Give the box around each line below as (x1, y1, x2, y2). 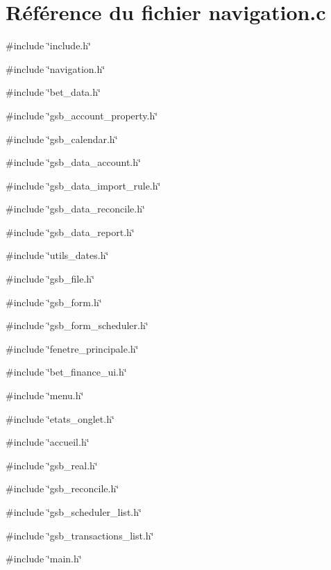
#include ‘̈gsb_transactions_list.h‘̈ (6, 528, 154, 542)
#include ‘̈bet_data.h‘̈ (6, 85, 101, 99)
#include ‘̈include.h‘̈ (6, 38, 91, 53)
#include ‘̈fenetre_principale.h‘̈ (6, 341, 139, 355)
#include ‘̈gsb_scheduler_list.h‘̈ (6, 505, 142, 519)
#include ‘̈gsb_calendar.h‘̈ (6, 131, 118, 146)
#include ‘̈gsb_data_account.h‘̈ (6, 155, 141, 169)
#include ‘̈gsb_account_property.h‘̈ (6, 108, 158, 122)
